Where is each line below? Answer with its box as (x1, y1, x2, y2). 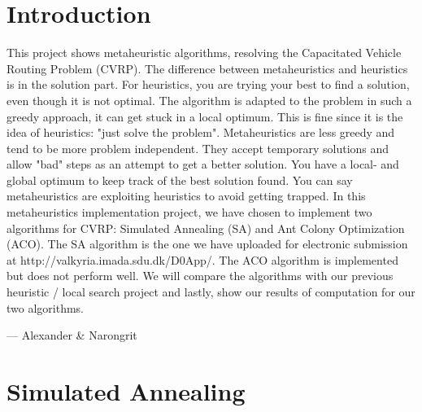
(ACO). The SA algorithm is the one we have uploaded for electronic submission (7, 235, 408, 252)
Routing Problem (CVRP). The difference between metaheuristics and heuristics (7, 59, 408, 77)
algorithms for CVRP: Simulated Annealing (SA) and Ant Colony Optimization (7, 219, 405, 236)
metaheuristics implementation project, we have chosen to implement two (7, 204, 372, 221)
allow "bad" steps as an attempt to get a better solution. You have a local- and (7, 156, 399, 173)
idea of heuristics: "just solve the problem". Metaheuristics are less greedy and (7, 124, 395, 141)
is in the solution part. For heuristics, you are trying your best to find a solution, (7, 76, 410, 93)
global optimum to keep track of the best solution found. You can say (7, 171, 353, 188)
